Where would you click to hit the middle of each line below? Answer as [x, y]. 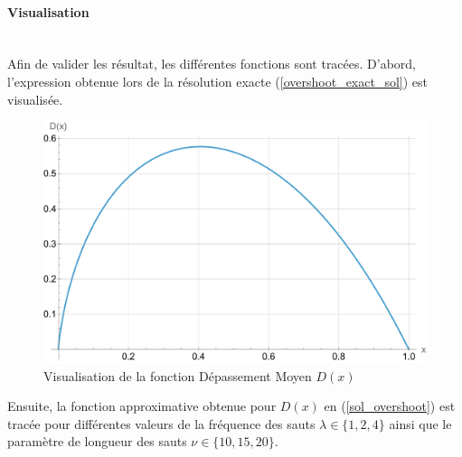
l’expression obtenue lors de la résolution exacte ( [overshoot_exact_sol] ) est [218, 81]
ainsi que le [420, 423]
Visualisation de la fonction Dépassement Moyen [178, 375]
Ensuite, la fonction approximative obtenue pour [142, 406]
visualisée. [35, 99]
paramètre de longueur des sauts [97, 441]
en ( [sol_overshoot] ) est [390, 406]
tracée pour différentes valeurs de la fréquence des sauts [161, 423]
